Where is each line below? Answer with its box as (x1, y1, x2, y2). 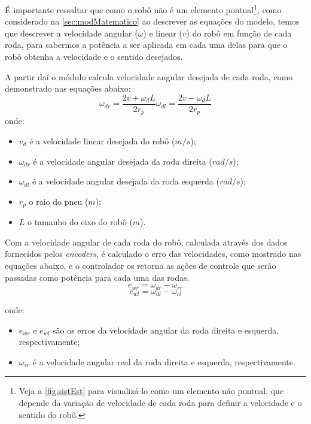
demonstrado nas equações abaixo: (5, 82, 131, 95)
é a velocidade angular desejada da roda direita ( (33, 155, 212, 167)
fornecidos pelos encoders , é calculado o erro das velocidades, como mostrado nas (5, 247, 301, 260)
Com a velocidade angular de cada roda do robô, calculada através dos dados (5, 235, 288, 248)
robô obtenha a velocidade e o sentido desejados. (5, 50, 183, 63)
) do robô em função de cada (186, 26, 292, 39)
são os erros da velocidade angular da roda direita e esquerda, (53, 323, 279, 336)
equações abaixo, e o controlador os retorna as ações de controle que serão (5, 259, 276, 271)
